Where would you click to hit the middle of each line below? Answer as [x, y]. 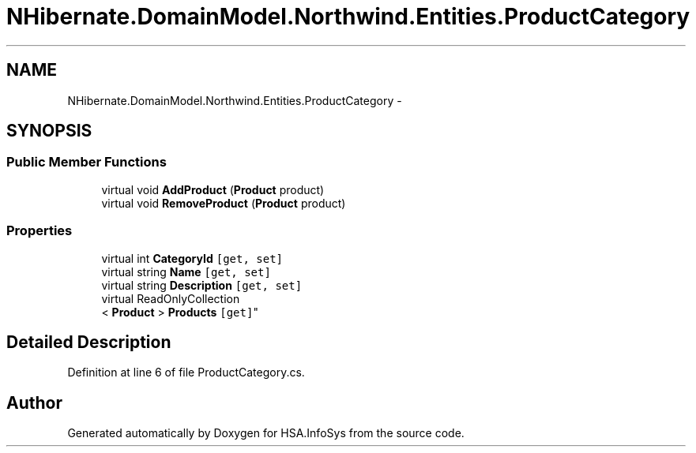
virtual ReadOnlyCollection [171, 298]
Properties [40, 231]
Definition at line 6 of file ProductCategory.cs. [186, 373]
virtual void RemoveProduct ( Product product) [224, 203]
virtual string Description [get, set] [202, 285]
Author [34, 402]
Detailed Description [89, 342]
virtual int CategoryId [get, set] [192, 258]
